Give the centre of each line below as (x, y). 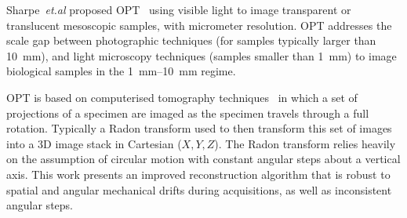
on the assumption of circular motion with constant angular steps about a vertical (203, 159)
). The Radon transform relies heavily (305, 143)
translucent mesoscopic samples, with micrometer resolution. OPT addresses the (199, 25)
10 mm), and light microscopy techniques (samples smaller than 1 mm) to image (202, 55)
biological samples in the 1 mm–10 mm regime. (121, 71)
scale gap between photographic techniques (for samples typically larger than (191, 40)
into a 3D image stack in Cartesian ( (94, 143)
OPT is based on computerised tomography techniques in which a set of (182, 97)
